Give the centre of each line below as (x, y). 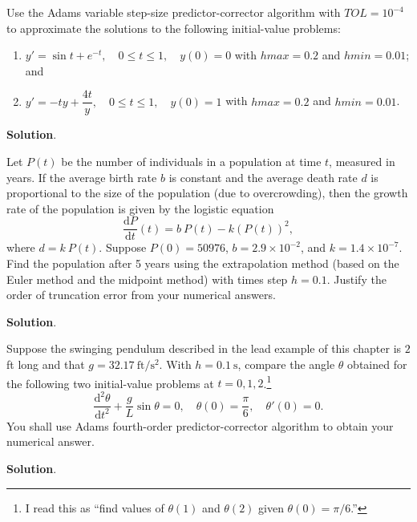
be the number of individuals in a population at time (191, 162)
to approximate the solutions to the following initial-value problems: (174, 28)
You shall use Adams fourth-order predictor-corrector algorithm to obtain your (200, 425)
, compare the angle (286, 364)
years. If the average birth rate (82, 177)
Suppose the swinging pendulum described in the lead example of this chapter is (204, 348)
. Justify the (356, 279)
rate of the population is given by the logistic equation (140, 208)
